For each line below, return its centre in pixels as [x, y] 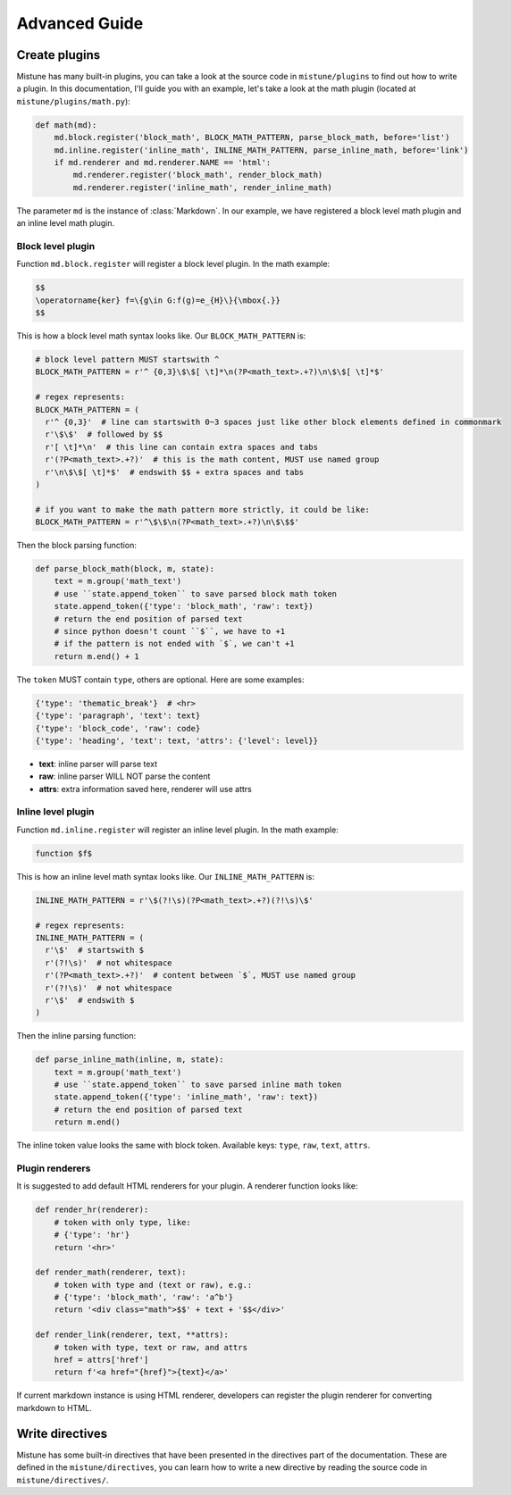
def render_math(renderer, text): [111, 1272]
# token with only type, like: [122, 1222]
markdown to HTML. [54, 1407]
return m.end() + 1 [97, 656]
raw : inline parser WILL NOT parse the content [125, 776]
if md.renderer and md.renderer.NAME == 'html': [163, 162]
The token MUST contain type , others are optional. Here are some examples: [160, 680]
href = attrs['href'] [101, 1360]
